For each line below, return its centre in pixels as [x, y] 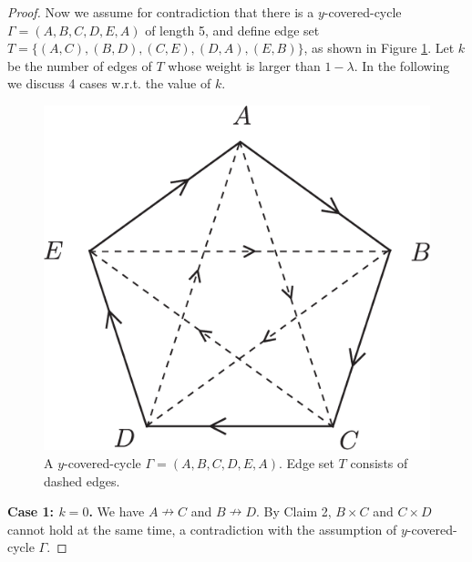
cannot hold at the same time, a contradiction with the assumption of [202, 529]
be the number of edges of [80, 65]
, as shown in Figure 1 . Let [379, 48]
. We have [117, 511]
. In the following [402, 65]
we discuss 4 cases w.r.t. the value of [109, 83]
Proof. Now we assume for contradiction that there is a [161, 12]
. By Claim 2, [293, 511]
